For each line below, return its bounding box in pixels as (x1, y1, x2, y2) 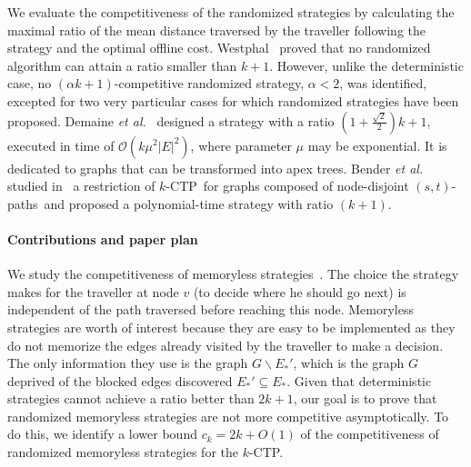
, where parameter (190, 135, 292, 154)
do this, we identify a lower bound (7, 424, 197, 443)
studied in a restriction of (7, 176, 155, 195)
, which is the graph (293, 353, 405, 373)
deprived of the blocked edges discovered (7, 371, 233, 390)
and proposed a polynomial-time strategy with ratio (44, 194, 334, 213)
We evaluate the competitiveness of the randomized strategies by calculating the (7, 3, 455, 21)
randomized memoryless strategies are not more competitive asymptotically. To (7, 406, 449, 425)
